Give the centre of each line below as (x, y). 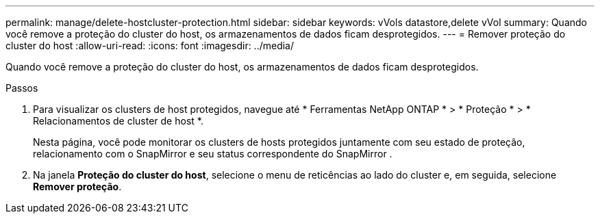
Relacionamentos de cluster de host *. (118, 121)
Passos (22, 88)
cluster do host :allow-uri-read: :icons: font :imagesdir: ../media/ (150, 46)
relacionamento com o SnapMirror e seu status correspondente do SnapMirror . (213, 154)
